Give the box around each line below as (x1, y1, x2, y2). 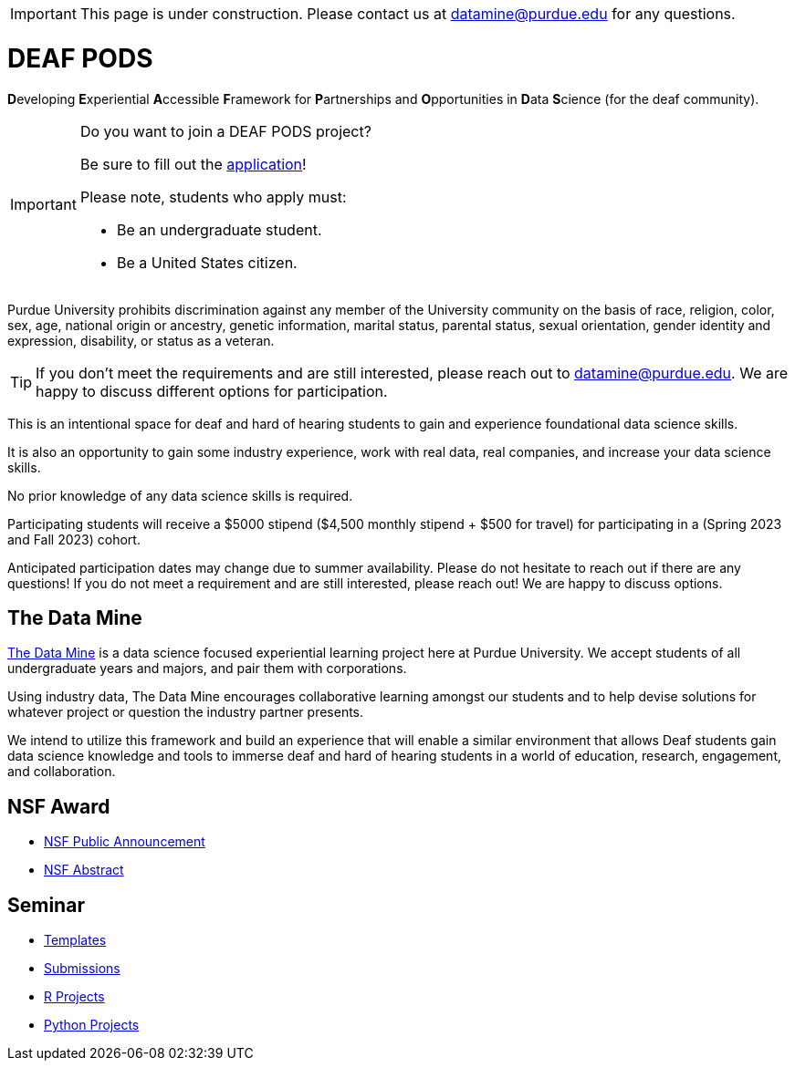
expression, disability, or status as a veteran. (7, 332, 275, 348)
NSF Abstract (44, 862, 124, 878)
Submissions (44, 960, 120, 977)
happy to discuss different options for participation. (36, 381, 388, 400)
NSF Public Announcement (44, 834, 205, 850)
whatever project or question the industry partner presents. (7, 704, 364, 721)
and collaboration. (7, 763, 116, 780)
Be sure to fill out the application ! (79, 154, 307, 173)
